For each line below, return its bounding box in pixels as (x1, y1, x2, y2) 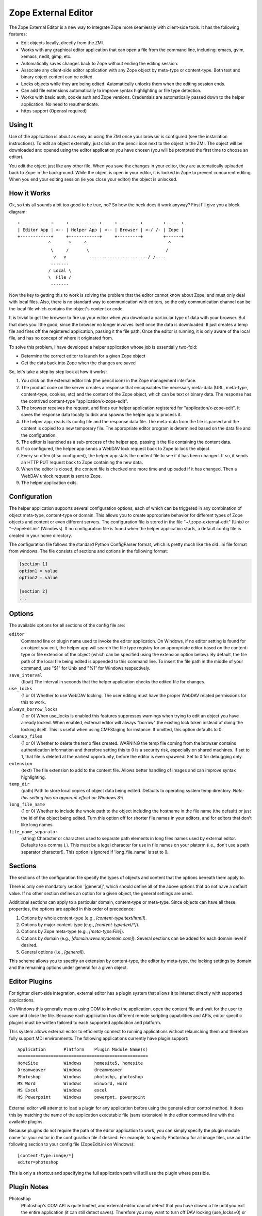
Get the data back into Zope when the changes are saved (21, 360, 136, 366)
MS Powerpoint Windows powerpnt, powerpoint (17, 1094, 146, 1100)
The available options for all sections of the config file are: (9, 622, 126, 628)
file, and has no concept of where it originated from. (9, 335, 114, 341)
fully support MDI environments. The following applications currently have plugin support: (9, 1035, 189, 1041)
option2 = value (19, 575, 58, 581)
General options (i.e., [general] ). (21, 949, 85, 955)
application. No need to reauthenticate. (21, 101, 99, 107)
